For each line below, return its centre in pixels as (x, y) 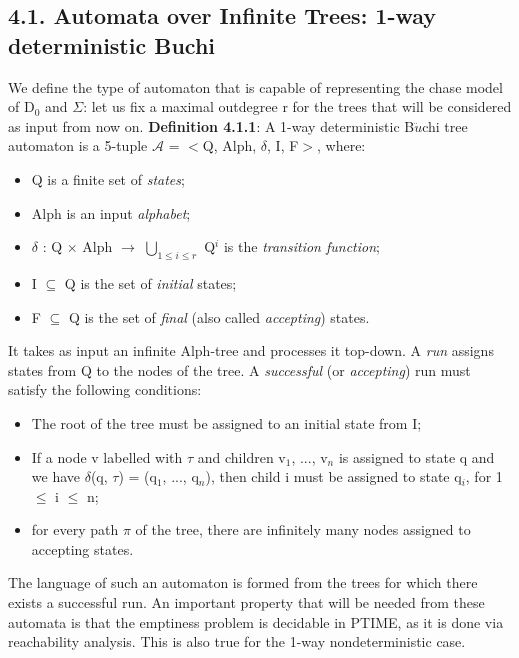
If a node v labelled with (107, 456)
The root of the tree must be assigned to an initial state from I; (226, 422)
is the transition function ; (301, 246)
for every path (75, 529)
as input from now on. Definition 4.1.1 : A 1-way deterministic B (211, 125)
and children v (241, 456)
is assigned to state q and (416, 456)
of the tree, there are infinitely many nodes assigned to (303, 529)
